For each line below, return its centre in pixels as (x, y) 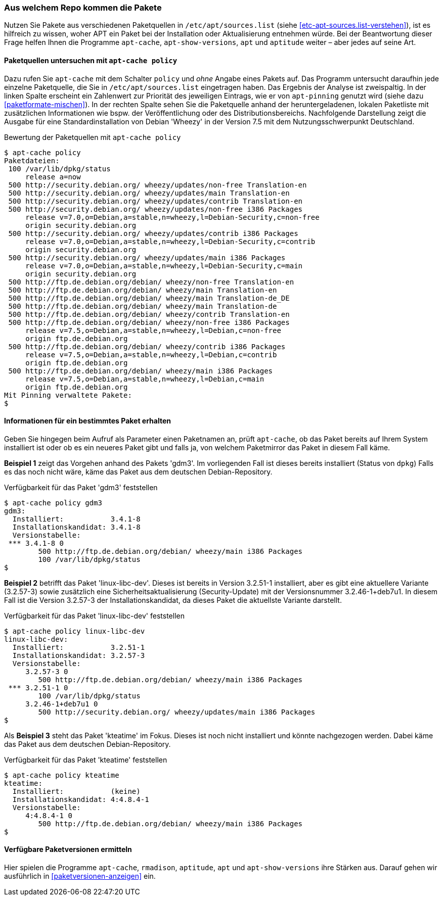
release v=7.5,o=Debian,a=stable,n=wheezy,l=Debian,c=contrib (151, 354)
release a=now (53, 177)
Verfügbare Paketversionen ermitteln (68, 849)
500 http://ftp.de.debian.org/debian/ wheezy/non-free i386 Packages (149, 322)
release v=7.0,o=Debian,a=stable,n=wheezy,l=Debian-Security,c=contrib (170, 241)
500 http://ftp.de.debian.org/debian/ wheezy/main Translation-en (143, 290)
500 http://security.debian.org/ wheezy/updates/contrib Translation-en (156, 201)
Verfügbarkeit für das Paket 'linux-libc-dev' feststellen (94, 615)
